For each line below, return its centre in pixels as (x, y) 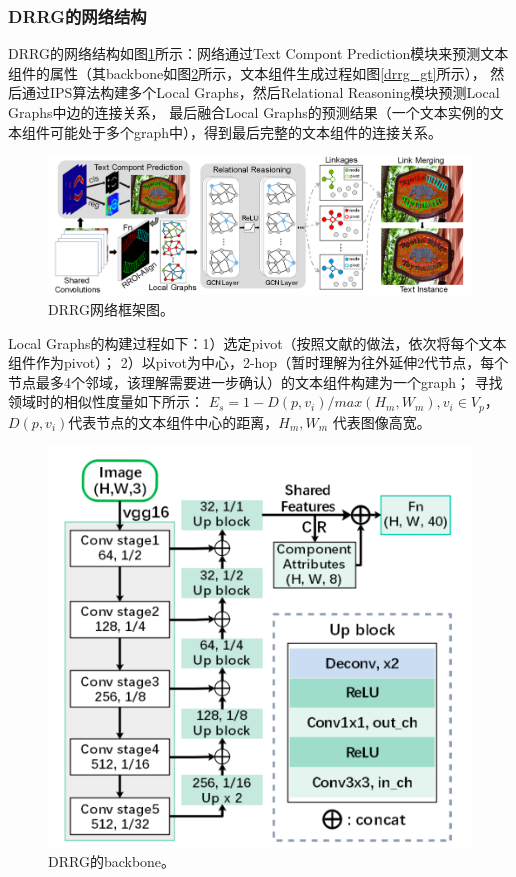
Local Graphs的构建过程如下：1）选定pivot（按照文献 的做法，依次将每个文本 (257, 342)
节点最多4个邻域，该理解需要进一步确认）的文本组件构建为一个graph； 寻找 (255, 381)
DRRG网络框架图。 (111, 309)
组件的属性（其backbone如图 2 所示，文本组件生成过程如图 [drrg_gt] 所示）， (247, 72)
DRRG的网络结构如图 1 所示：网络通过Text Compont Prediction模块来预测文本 (258, 53)
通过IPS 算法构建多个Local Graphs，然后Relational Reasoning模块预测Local (260, 92)
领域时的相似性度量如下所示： (106, 401)
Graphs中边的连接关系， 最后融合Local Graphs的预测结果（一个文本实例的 (249, 112)
